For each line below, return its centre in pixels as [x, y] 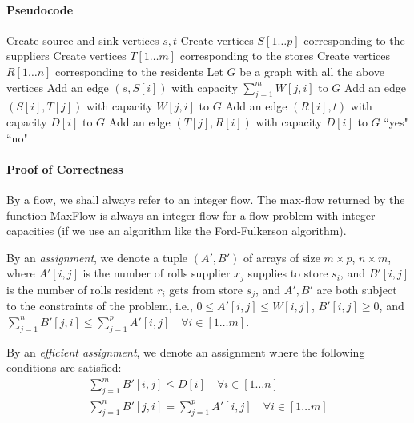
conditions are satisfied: [64, 367]
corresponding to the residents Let [139, 71]
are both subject [357, 289]
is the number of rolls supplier [157, 273]
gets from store [206, 289]
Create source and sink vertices [83, 40]
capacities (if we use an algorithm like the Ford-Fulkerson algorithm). [177, 231]
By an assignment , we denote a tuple [97, 257]
